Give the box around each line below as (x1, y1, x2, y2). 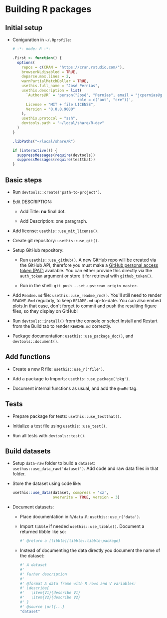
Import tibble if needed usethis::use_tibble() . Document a (19, 523, 145, 529)
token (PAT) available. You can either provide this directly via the (19, 267, 153, 273)
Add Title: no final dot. (19, 208, 66, 214)
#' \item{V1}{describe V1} (19, 590, 81, 595)
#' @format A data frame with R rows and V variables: (19, 581, 136, 586)
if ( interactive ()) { (12, 148, 57, 153)
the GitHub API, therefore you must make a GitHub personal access (19, 262, 159, 268)
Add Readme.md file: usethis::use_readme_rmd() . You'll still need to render (12, 292, 162, 298)
